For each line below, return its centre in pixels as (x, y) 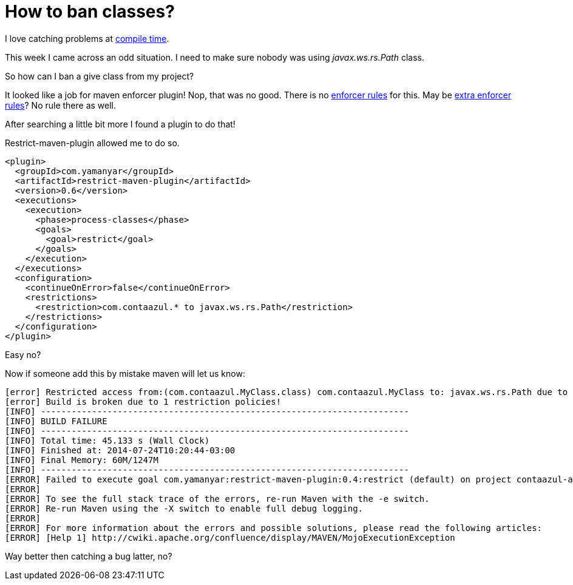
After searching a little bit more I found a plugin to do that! (120, 124)
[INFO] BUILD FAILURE (56, 421)
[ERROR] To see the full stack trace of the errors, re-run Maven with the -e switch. (217, 499)
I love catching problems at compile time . (87, 38)
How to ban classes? (90, 12)
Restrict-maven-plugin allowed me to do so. (92, 143)
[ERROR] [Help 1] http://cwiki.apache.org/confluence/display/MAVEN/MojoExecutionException (230, 537)
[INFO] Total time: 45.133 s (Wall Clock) (107, 440)
